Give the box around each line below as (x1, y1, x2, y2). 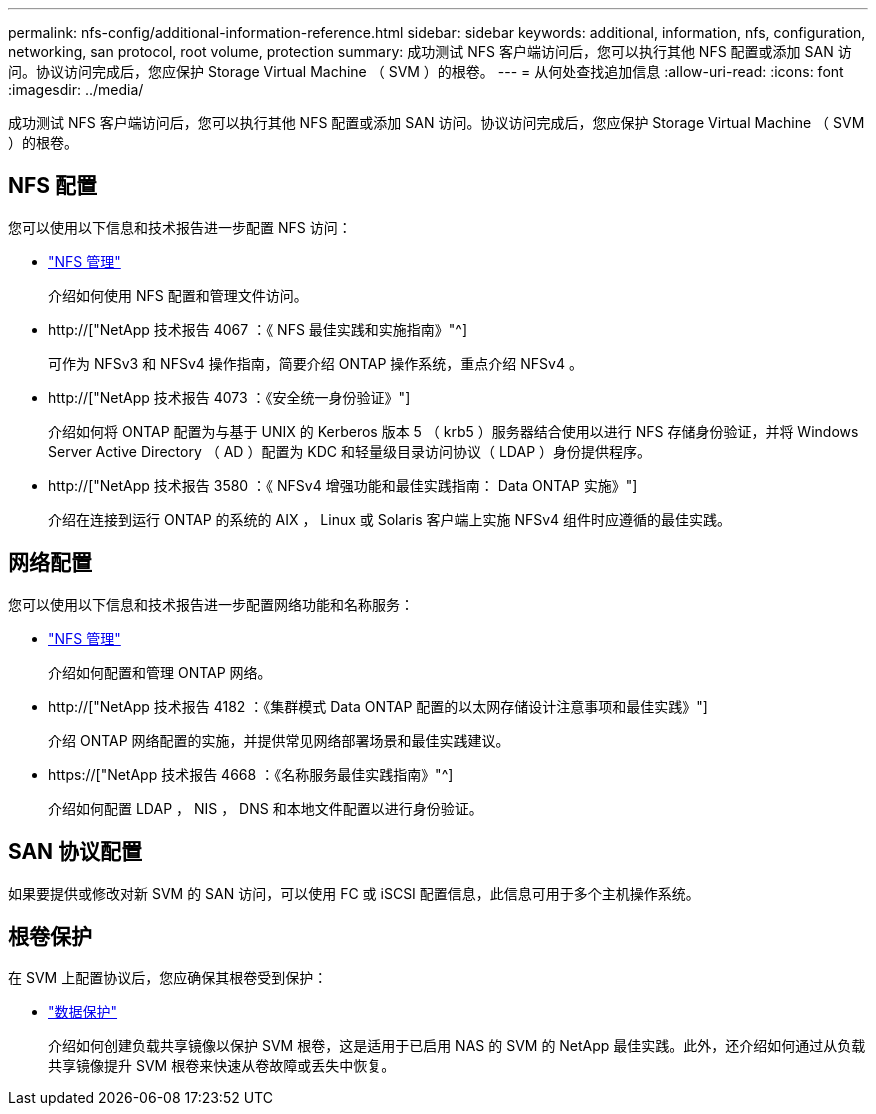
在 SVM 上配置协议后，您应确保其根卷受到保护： (8, 969, 328, 987)
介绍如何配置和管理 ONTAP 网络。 (48, 663, 272, 681)
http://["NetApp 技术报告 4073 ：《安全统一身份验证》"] (48, 388, 411, 406)
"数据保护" (48, 1003, 118, 1021)
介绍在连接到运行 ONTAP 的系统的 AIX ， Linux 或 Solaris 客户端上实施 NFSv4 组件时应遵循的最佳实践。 (48, 510, 732, 528)
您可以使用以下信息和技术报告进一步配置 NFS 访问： (8, 218, 352, 236)
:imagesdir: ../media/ (8, 81, 144, 98)
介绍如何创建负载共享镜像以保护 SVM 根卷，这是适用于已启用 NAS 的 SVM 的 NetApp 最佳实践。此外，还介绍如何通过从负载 (48, 1037, 866, 1055)
